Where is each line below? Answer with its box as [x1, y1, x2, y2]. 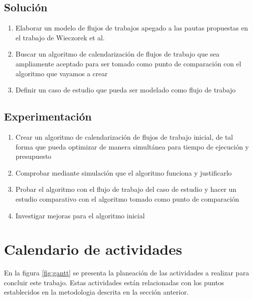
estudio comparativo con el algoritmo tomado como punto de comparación [15, 193, 239, 204]
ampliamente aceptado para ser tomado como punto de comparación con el [15, 58, 241, 68]
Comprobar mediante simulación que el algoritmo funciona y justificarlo [15, 167, 232, 178]
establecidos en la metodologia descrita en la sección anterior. [4, 287, 189, 297]
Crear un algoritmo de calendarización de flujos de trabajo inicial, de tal [15, 131, 233, 142]
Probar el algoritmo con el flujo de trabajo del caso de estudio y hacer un [15, 184, 237, 194]
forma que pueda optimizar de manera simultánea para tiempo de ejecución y [15, 141, 249, 151]
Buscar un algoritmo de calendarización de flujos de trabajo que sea [15, 49, 220, 59]
